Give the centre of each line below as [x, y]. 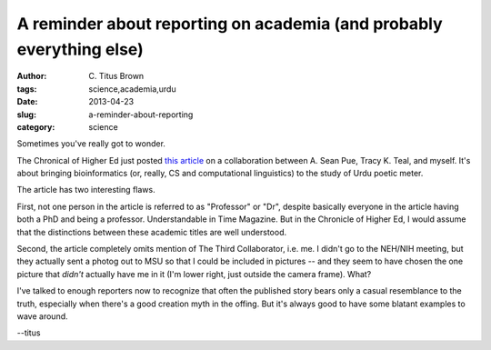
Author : [32, 76]
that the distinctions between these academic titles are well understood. [151, 232]
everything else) [80, 49]
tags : [27, 89]
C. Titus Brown [116, 76]
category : [36, 126]
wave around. [42, 316]
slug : [26, 115]
